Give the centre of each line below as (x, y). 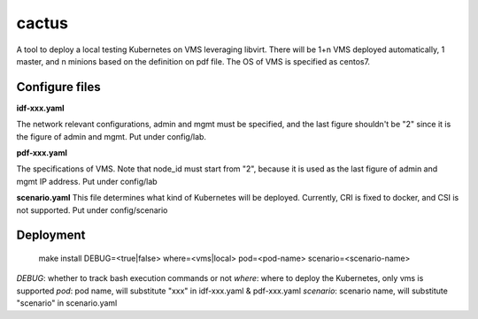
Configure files (58, 87)
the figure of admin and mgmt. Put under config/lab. (112, 136)
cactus (42, 23)
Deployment (51, 235)
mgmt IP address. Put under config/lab (87, 181)
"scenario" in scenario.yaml (67, 303)
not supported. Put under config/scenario (92, 210)
